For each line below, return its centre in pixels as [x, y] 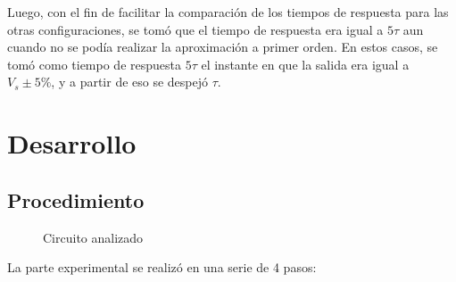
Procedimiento [76, 199]
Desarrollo [72, 143]
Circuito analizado [93, 237]
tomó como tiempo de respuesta [94, 64]
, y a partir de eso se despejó [130, 82]
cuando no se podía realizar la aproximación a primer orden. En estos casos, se [223, 47]
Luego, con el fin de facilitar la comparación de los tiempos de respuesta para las [228, 12]
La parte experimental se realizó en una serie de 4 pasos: [162, 267]
